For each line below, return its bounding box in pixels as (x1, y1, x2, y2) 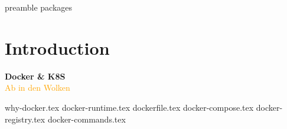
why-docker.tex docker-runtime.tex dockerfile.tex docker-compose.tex (5, 101, 254, 113)
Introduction (5, 35, 110, 59)
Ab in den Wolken (5, 81, 70, 94)
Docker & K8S (5, 70, 66, 82)
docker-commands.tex (47, 113, 126, 125)
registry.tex (5, 113, 45, 125)
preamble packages (5, 1, 73, 13)
